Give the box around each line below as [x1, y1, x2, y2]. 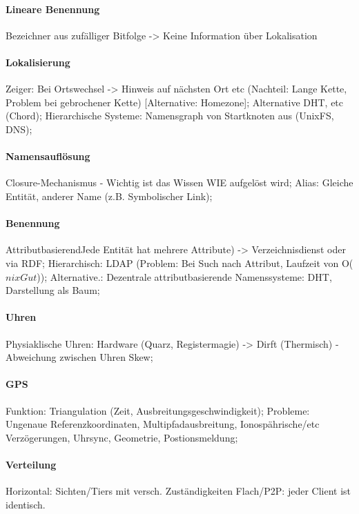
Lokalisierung [6, 55, 70, 69]
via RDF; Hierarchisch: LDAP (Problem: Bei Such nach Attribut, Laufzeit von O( [6, 255, 353, 270]
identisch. [6, 497, 46, 511]
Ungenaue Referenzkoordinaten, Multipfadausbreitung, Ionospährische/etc [6, 417, 320, 431]
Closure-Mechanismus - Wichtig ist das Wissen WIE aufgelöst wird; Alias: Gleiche [6, 175, 353, 190]
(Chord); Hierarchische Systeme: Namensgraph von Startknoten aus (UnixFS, [6, 108, 334, 123]
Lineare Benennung [6, 1, 100, 16]
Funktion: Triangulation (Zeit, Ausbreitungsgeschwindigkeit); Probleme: [6, 403, 310, 417]
